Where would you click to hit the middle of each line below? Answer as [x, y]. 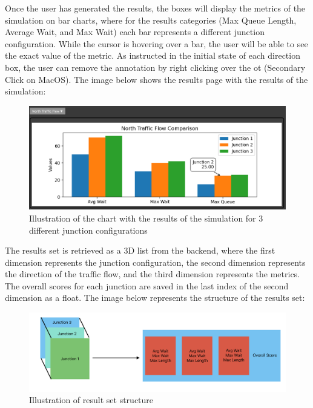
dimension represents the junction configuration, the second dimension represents [155, 262]
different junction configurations [88, 230]
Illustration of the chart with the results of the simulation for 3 [146, 218]
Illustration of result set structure [91, 400]
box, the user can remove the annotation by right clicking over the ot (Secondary [155, 67]
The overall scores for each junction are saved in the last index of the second [147, 285]
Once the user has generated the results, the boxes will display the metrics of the [155, 8]
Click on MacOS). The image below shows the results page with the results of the [156, 79]
